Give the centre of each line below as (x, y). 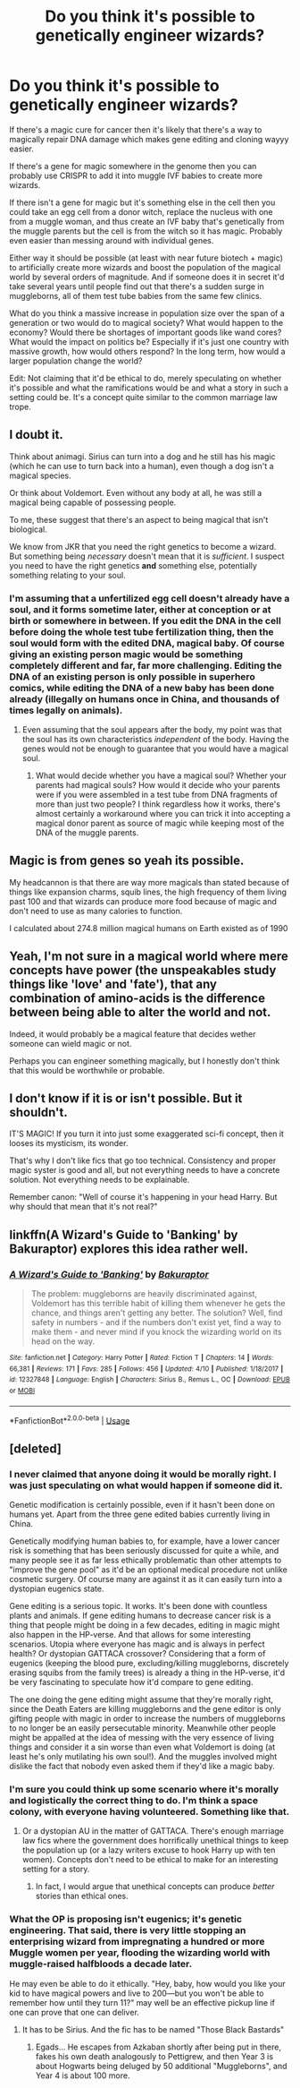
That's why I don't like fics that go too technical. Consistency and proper (143, 1160)
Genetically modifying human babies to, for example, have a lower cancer (145, 1541)
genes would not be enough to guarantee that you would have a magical (155, 749)
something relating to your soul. (68, 575)
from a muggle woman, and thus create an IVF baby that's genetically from (147, 221)
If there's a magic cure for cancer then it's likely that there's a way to (136, 129)
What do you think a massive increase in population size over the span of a (147, 313)
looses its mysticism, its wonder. (69, 1143)
